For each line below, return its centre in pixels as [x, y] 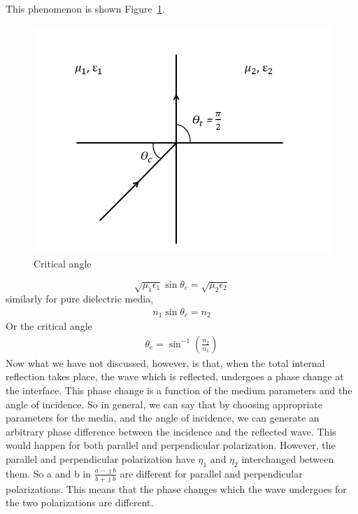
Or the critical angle [49, 326]
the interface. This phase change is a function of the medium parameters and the [179, 390]
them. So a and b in [49, 473]
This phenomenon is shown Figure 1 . [85, 8]
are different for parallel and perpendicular [211, 473]
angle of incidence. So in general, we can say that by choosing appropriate [164, 404]
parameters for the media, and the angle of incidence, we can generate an [163, 418]
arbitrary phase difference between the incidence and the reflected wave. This [171, 431]
